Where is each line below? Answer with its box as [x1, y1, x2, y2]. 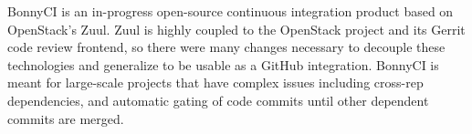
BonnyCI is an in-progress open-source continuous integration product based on [7, 2, 454, 20]
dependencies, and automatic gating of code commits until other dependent [7, 90, 429, 109]
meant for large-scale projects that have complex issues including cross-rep [7, 73, 424, 92]
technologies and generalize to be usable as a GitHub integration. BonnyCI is [7, 55, 439, 74]
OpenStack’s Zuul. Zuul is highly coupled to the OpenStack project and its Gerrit [7, 19, 466, 38]
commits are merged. [7, 108, 124, 128]
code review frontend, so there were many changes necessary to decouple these [7, 37, 446, 57]
